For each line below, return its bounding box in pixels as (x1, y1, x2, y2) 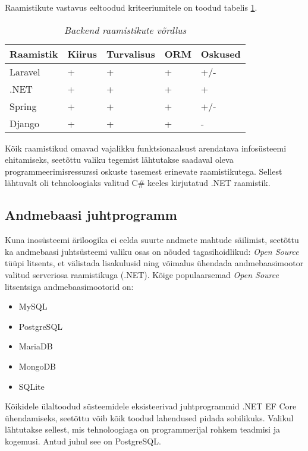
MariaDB (18, 340, 53, 352)
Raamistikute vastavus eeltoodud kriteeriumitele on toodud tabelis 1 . (5, 1, 257, 13)
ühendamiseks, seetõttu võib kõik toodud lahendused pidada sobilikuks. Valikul (5, 411, 294, 424)
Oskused (200, 46, 241, 61)
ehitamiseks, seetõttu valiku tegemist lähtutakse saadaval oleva (5, 153, 234, 166)
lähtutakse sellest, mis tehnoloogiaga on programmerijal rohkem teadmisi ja (5, 423, 280, 436)
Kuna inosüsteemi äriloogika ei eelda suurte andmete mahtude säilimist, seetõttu (5, 234, 299, 246)
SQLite (18, 380, 45, 392)
